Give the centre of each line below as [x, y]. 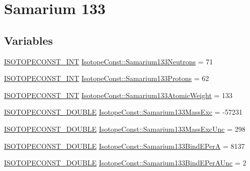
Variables [29, 40]
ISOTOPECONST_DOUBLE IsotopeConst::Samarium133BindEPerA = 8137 [124, 146]
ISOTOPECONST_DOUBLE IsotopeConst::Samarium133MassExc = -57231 [123, 112]
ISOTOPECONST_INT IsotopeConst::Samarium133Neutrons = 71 [109, 61]
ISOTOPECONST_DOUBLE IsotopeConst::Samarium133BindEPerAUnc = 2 [125, 163]
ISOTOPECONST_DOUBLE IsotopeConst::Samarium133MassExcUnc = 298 [125, 129]
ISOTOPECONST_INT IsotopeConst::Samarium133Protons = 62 [107, 78]
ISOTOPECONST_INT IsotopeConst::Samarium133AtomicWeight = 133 [118, 95]
